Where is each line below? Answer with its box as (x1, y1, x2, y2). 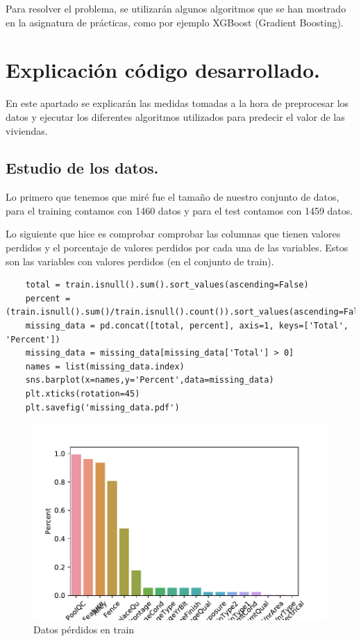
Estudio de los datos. (6, 157, 159, 178)
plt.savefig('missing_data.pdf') (25, 402, 180, 413)
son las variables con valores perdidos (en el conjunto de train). (6, 253, 274, 268)
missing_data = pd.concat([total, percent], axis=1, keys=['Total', (25, 321, 349, 331)
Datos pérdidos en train (33, 622, 135, 637)
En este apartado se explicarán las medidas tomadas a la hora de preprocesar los (6, 96, 349, 110)
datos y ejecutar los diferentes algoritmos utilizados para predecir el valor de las (6, 109, 345, 124)
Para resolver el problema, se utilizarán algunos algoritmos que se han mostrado (6, 1, 346, 15)
